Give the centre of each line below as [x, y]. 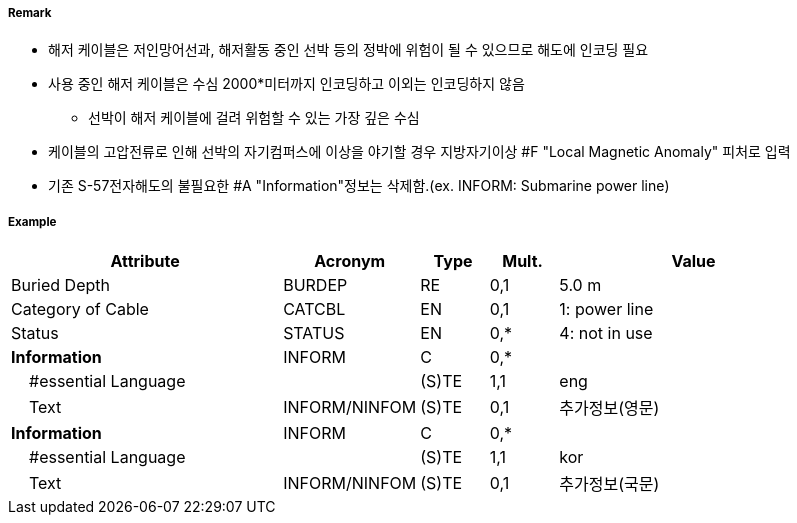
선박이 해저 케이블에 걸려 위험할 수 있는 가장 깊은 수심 [254, 118]
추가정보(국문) [609, 484]
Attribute [145, 261]
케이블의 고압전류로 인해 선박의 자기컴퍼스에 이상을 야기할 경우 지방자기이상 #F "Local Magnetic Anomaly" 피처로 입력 [419, 152]
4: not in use [606, 333]
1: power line [606, 309]
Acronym [350, 261]
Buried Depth [60, 285]
